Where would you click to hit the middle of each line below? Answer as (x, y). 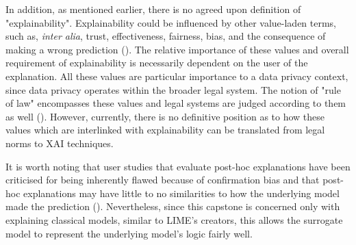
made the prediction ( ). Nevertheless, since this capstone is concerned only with (173, 206)
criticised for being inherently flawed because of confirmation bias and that (163, 180)
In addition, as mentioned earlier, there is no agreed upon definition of (153, 9)
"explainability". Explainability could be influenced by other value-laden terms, (171, 22)
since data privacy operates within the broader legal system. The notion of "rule (173, 89)
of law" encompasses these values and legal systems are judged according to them (176, 103)
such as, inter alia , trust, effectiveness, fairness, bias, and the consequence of (166, 36)
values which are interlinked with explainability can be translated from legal (165, 130)
